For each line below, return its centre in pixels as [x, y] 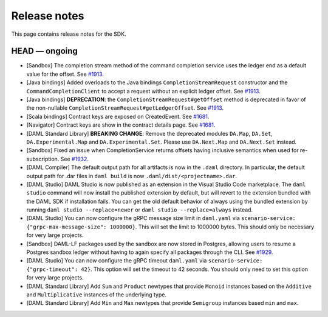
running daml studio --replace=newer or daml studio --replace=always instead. [140, 210]
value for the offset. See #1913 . [65, 74]
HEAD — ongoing [45, 51]
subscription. [43, 159]
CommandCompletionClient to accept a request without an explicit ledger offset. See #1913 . [143, 91]
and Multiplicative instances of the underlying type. [97, 295]
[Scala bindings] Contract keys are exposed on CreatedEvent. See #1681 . [118, 116]
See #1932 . [75, 159]
